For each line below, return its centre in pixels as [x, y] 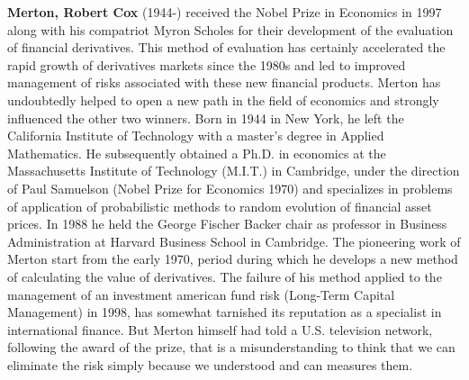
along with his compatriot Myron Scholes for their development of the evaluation [230, 29]
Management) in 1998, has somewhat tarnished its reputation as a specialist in [225, 312]
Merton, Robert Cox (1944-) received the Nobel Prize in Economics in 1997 [225, 12]
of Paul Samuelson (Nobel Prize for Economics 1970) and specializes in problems [230, 188]
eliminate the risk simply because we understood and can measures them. [210, 364]
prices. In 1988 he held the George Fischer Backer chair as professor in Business [227, 224]
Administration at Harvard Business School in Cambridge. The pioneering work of [234, 241]
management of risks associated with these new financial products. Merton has [224, 82]
